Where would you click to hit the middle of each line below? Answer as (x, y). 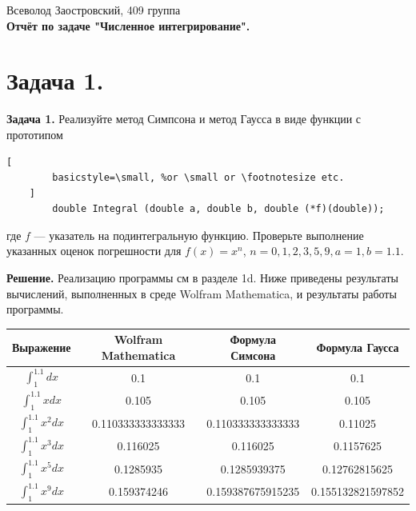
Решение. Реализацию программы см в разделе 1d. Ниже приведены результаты (202, 278)
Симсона (253, 355)
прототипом (35, 134)
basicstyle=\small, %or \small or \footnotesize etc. (198, 178)
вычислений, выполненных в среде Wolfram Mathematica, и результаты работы (202, 293)
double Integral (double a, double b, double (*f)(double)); (218, 209)
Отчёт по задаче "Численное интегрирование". (128, 25)
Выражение (42, 347)
